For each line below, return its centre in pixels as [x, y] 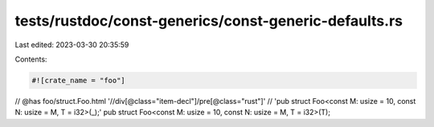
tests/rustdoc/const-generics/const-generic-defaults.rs [209, 21]
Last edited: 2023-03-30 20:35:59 [72, 45]
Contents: [31, 59]
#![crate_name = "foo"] [79, 80]
